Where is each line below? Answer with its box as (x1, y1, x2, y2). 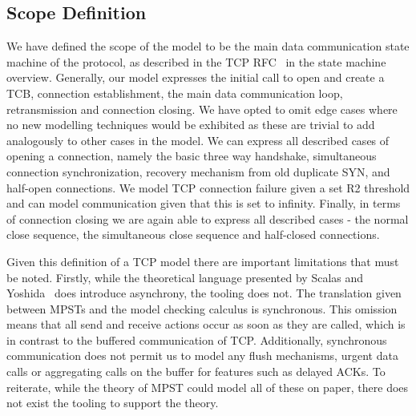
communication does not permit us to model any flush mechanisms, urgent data (6, 347, 398, 364)
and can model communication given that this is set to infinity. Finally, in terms (6, 195, 401, 212)
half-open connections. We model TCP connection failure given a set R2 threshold (6, 179, 410, 196)
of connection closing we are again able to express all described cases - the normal (6, 210, 409, 227)
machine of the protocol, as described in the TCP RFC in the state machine (6, 53, 386, 70)
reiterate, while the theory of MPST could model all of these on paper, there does (6, 378, 409, 395)
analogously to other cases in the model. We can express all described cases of (6, 131, 390, 148)
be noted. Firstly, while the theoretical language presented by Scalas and (6, 269, 364, 285)
